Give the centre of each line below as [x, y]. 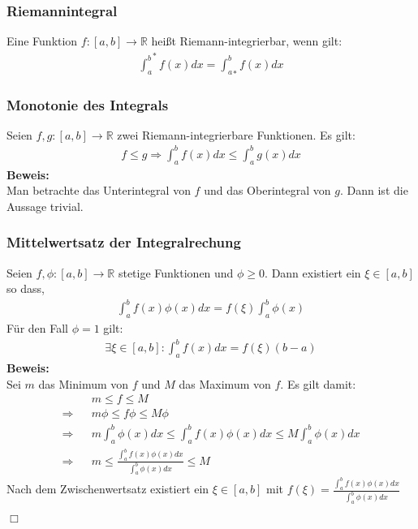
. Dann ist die [374, 190]
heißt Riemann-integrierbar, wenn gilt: [247, 41]
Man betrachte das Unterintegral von [99, 190]
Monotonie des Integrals [88, 104]
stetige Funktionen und [176, 272]
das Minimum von [84, 383]
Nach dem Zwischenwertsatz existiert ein [108, 489]
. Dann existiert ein [313, 272]
